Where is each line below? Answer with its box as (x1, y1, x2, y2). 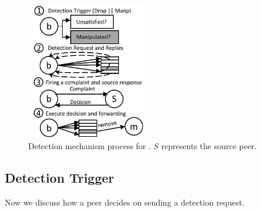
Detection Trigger (5, 169, 115, 187)
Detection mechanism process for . (28, 140, 151, 152)
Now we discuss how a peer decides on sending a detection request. (5, 196, 245, 208)
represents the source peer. (161, 140, 257, 152)
